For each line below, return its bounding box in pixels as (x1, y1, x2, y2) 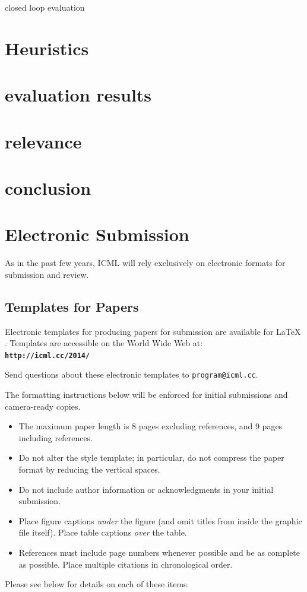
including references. (18, 431, 93, 444)
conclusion (5, 175, 91, 200)
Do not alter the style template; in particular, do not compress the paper (18, 451, 284, 464)
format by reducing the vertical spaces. (18, 463, 160, 476)
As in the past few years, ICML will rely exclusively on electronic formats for (5, 257, 286, 269)
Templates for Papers (5, 297, 139, 315)
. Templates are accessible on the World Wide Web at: (5, 337, 203, 349)
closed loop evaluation (5, 1, 85, 13)
